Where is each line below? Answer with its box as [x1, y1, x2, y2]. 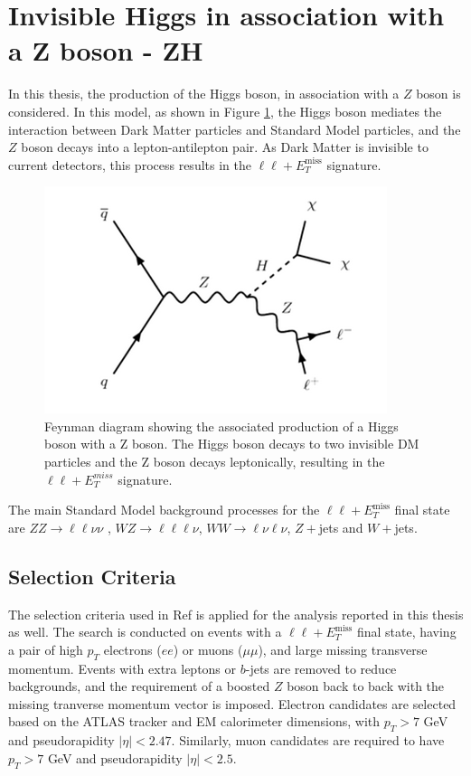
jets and [318, 517, 363, 536]
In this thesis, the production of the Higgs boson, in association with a [8, 84, 400, 103]
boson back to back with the [287, 677, 445, 696]
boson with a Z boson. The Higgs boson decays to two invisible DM [44, 434, 419, 453]
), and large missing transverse [258, 639, 428, 658]
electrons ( [103, 639, 162, 658]
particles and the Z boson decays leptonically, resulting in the [44, 452, 385, 471]
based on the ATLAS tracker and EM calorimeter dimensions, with [8, 712, 381, 731]
